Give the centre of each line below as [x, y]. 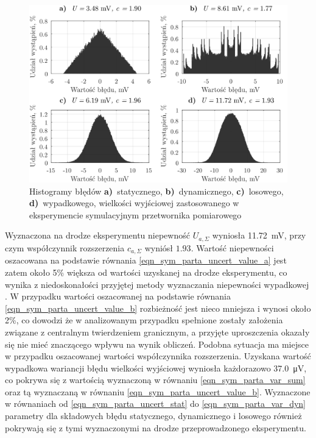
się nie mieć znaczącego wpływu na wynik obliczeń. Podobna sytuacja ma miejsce [157, 344]
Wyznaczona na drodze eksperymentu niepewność [97, 235]
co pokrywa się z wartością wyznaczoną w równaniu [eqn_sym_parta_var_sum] [155, 380]
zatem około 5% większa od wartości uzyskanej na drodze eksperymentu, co [146, 272]
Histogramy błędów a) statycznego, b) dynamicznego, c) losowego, [156, 191]
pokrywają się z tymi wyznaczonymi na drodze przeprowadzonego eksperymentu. [156, 427]
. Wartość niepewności [232, 247]
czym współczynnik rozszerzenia [65, 247]
